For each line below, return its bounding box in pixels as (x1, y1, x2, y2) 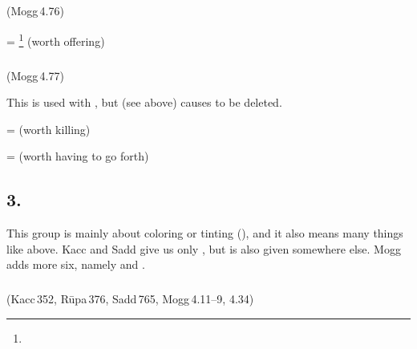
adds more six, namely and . (6, 256, 145, 273)
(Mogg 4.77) (6, 67, 64, 83)
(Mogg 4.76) (6, 2, 64, 19)
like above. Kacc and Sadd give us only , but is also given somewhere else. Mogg (6, 240, 401, 257)
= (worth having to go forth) (6, 148, 149, 164)
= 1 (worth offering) (6, 30, 105, 49)
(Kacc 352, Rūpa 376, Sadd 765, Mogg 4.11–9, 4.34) (6, 290, 254, 307)
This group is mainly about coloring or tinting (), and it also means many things (6, 225, 403, 241)
